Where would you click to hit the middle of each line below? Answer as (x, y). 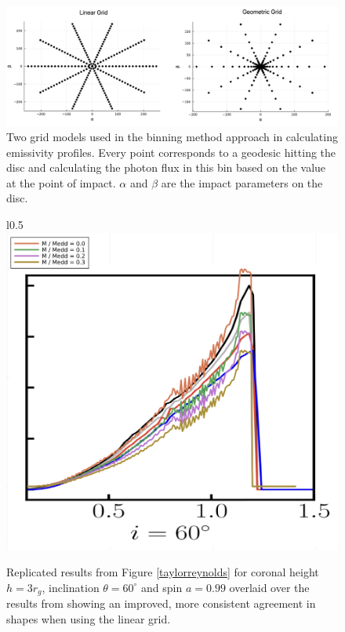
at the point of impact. (61, 182)
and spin (162, 587)
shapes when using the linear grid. (89, 618)
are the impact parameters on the (242, 182)
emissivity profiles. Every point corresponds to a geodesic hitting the (171, 152)
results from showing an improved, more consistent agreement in (161, 603)
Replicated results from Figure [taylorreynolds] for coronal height (163, 572)
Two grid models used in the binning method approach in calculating (172, 136)
